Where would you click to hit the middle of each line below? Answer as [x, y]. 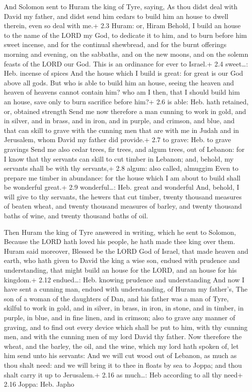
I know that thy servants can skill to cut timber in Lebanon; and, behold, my [119, 158]
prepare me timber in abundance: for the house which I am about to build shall [122, 177]
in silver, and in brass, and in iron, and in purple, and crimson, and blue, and [119, 121]
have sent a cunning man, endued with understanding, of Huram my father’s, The [126, 289]
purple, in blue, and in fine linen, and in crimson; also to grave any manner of [120, 317]
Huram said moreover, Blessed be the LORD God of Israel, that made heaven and [126, 251]
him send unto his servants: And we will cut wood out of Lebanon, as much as [120, 355]
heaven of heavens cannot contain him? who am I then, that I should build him [122, 92]
